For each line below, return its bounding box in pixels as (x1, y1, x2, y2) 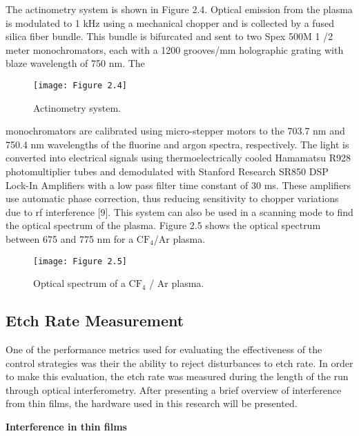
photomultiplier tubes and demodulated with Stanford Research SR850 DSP (6, 164, 329, 178)
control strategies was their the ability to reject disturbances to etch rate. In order (6, 355, 353, 370)
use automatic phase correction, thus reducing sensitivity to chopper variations (6, 191, 339, 206)
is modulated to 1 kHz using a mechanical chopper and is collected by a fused (6, 15, 334, 30)
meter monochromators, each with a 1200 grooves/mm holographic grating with (6, 42, 344, 57)
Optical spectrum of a (33, 276, 126, 290)
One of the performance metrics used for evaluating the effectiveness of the (6, 342, 322, 357)
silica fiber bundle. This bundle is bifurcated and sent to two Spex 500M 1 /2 (6, 29, 333, 43)
